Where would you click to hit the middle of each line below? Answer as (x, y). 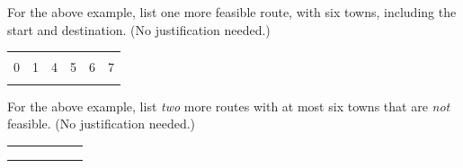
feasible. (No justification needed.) (102, 124)
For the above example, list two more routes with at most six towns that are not (229, 106)
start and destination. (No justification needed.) (139, 29)
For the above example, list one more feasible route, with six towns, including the (232, 12)
